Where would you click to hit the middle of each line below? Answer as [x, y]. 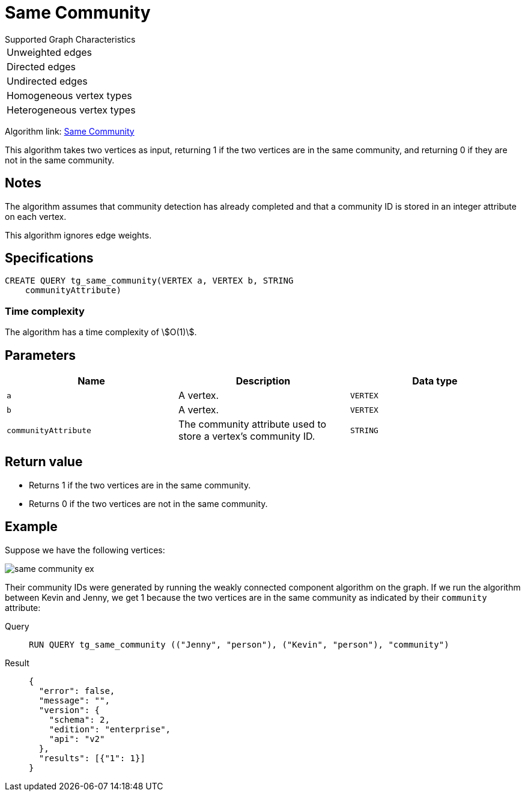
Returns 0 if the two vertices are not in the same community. [148, 503]
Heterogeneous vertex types [71, 110]
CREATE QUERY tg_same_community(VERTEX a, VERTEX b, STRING [149, 281]
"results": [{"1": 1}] [92, 758]
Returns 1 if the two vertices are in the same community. [140, 485]
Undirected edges [47, 81]
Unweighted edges [50, 52]
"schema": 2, [79, 719]
